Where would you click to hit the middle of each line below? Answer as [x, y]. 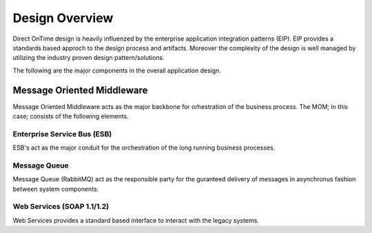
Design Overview [63, 18]
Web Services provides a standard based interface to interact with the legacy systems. [136, 220]
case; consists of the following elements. [71, 116]
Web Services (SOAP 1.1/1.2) [61, 207]
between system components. [56, 189]
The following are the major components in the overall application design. [117, 70]
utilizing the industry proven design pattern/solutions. [89, 58]
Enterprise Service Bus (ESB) [62, 134]
